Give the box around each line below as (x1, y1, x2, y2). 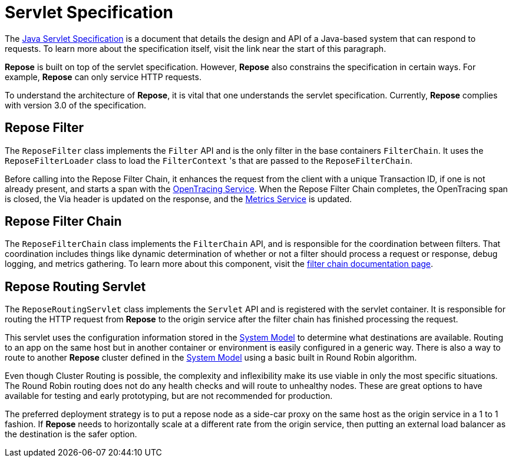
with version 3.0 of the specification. (5, 100, 147, 110)
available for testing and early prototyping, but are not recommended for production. (5, 391, 333, 401)
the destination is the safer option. (5, 429, 137, 440)
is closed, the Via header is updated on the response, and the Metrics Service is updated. (5, 193, 352, 204)
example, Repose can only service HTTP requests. (5, 71, 202, 82)
